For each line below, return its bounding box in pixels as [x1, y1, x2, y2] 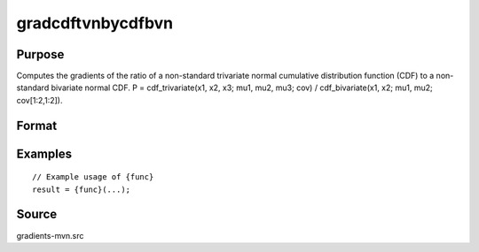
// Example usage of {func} [32, 172, 154, 182]
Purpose [16, 47, 65, 62]
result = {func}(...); [32, 184, 131, 195]
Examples [16, 146, 73, 161]
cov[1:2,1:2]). [16, 95, 63, 105]
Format [16, 118, 58, 133]
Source [16, 207, 58, 222]
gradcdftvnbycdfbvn [16, 13, 173, 33]
